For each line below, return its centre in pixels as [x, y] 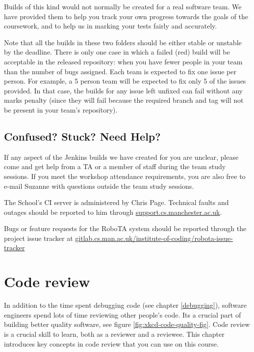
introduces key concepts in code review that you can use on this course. [111, 343]
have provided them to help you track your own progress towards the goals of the [126, 16]
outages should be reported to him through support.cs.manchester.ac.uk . [113, 212]
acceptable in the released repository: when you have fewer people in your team [123, 61]
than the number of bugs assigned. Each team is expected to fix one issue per [120, 71]
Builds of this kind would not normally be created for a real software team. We [123, 6]
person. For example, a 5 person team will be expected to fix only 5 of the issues [125, 81]
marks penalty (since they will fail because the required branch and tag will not [124, 100]
